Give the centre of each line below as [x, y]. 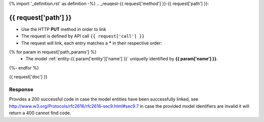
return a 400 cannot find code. [40, 113]
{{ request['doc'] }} [28, 77]
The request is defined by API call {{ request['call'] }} [83, 36]
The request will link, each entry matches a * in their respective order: [92, 43]
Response [21, 90]
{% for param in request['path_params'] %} [53, 52]
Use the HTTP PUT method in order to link [64, 29]
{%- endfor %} [24, 68]
